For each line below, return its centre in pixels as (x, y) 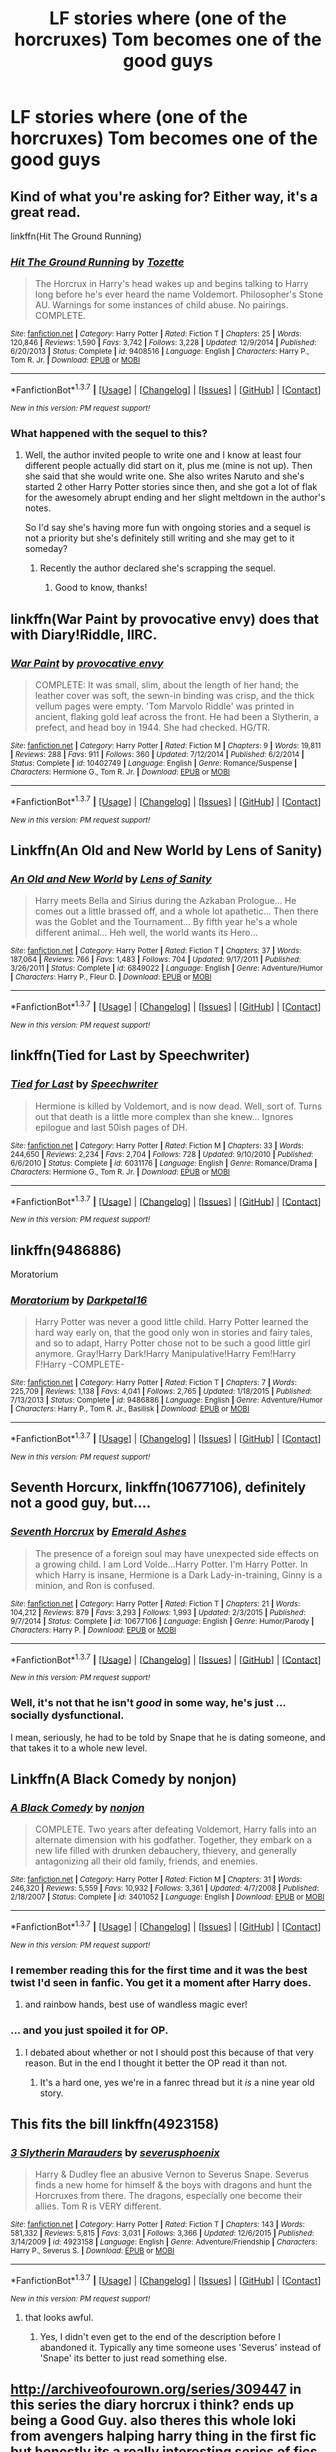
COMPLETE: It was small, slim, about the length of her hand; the (166, 684)
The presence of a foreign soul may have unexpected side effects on (177, 1553)
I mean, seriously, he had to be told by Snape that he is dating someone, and (168, 1737)
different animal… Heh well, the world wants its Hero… (146, 933)
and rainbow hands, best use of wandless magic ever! (136, 2004)
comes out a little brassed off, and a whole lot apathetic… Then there (176, 911)
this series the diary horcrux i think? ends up (152, 2405)
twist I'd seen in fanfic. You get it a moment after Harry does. (161, 1982)
